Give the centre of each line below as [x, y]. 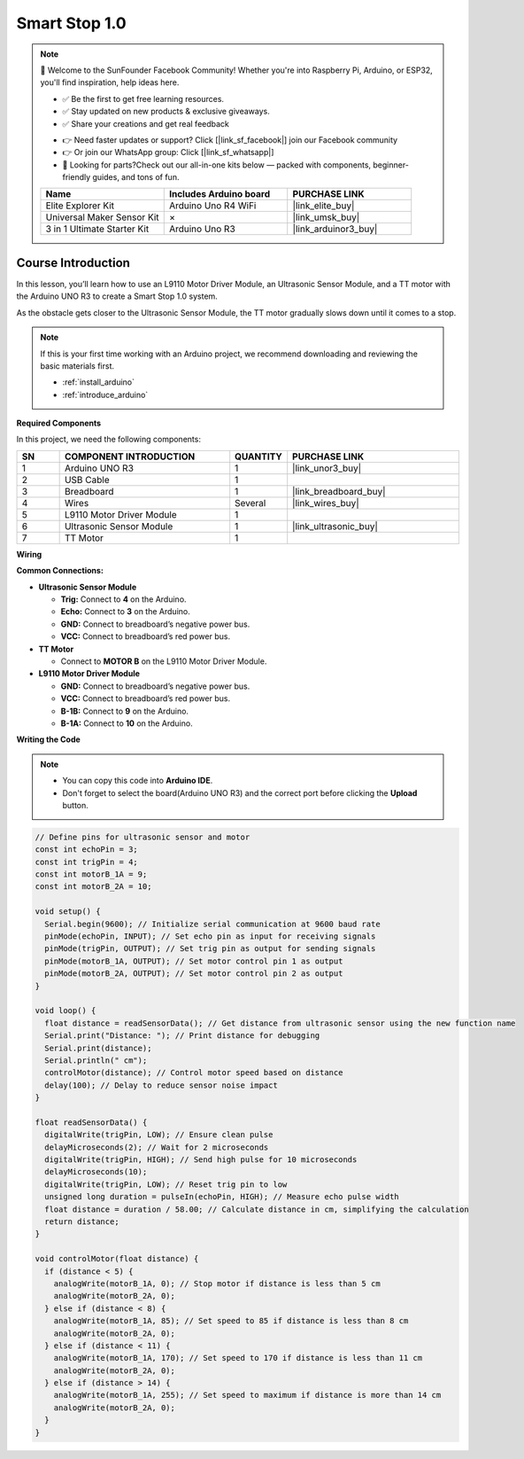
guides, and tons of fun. [136, 177]
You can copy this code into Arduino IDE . [138, 781]
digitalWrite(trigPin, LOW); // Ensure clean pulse [159, 1135]
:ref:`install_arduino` [99, 382]
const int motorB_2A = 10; [93, 887]
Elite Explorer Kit [80, 206]
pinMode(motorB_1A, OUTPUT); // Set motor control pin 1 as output [194, 961]
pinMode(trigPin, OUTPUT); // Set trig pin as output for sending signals [210, 949]
